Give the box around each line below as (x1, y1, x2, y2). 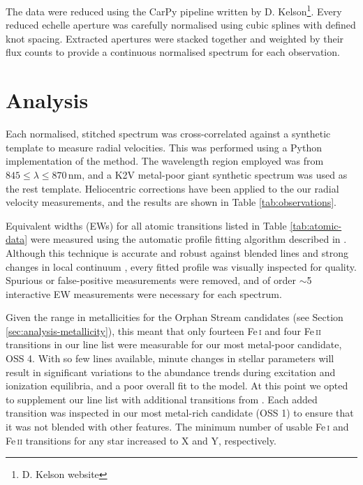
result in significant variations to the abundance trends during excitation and (6, 364, 336, 379)
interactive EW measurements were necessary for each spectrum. (6, 286, 282, 301)
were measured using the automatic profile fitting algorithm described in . (30, 232, 347, 246)
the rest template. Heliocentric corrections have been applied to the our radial (6, 181, 339, 195)
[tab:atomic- (290, 218, 342, 232)
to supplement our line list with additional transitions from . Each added (6, 391, 318, 406)
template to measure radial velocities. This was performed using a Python (6, 140, 322, 154)
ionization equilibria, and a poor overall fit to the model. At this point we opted (6, 378, 348, 393)
